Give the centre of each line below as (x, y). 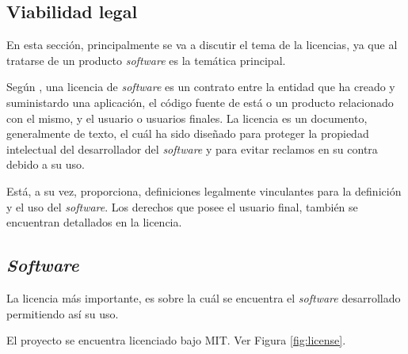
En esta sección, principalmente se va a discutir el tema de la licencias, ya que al (202, 45)
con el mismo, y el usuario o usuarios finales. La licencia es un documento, (187, 118)
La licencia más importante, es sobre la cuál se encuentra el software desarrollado (204, 297)
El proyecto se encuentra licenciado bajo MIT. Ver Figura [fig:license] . (176, 340)
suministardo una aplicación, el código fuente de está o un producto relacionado (200, 102)
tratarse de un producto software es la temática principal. (146, 60)
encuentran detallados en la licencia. (94, 222)
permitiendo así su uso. (63, 313)
